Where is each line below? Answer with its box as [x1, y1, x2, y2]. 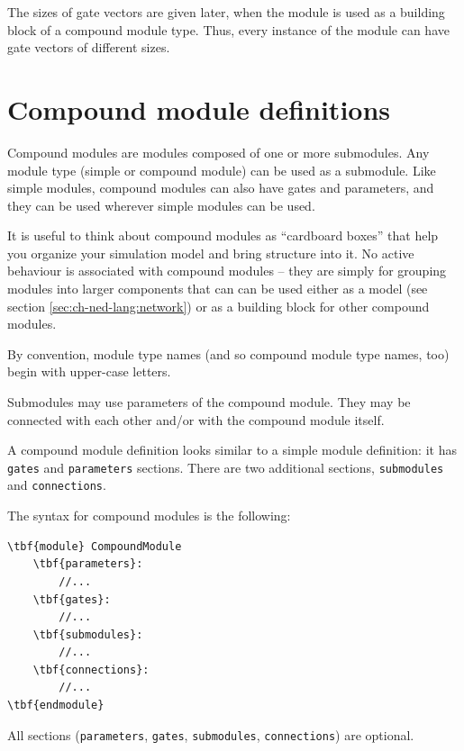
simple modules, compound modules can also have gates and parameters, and [7, 178, 434, 197]
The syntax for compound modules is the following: [7, 506, 291, 525]
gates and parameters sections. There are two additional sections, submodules [7, 457, 444, 476]
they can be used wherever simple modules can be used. [7, 195, 315, 214]
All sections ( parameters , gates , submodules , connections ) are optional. [7, 725, 414, 744]
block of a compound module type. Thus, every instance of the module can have [7, 20, 450, 39]
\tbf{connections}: [32, 663, 150, 676]
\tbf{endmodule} [7, 699, 105, 712]
